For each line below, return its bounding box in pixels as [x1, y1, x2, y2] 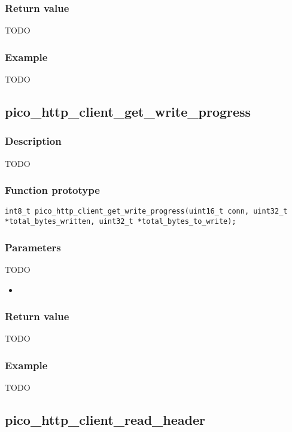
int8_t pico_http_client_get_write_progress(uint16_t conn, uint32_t [5, 207, 288, 216]
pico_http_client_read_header [5, 410, 206, 429]
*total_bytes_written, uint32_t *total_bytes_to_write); [5, 217, 236, 226]
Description [5, 133, 62, 148]
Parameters [5, 239, 61, 254]
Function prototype [5, 182, 100, 197]
